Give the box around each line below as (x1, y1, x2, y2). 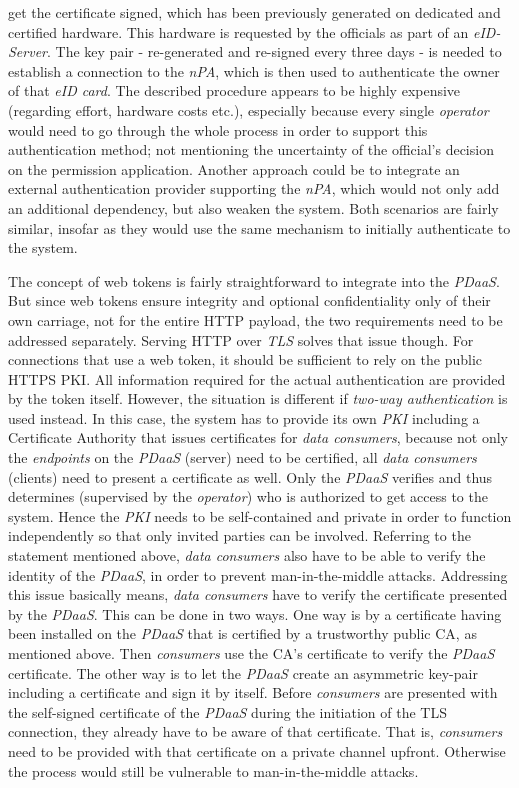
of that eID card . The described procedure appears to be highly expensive (8, 80, 461, 101)
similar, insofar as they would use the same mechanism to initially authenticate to (8, 217, 511, 238)
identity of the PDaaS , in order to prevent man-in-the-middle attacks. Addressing (8, 564, 508, 585)
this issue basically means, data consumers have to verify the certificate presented (8, 584, 508, 605)
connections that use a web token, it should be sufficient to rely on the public (8, 349, 482, 370)
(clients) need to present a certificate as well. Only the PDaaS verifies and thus (8, 466, 493, 487)
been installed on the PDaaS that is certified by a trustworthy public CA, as (8, 623, 477, 644)
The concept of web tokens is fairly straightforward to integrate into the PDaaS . (8, 270, 500, 291)
